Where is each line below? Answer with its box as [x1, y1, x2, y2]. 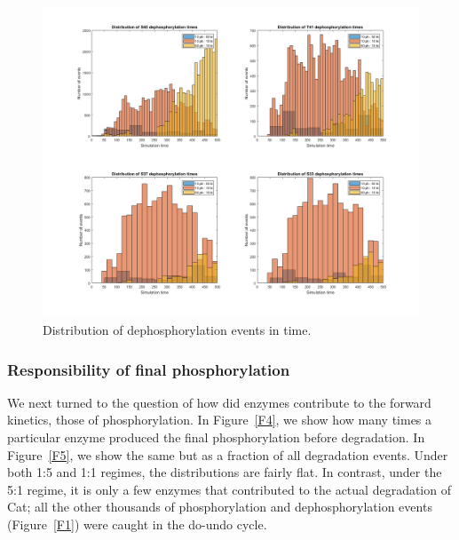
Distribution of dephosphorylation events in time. [43, 321, 312, 339]
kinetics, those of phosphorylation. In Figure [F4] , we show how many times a [7, 410, 432, 429]
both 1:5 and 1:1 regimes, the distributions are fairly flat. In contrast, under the [7, 463, 442, 481]
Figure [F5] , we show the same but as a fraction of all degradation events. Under [7, 445, 448, 464]
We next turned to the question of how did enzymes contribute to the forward [7, 393, 431, 411]
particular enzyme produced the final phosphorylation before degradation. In [7, 428, 425, 447]
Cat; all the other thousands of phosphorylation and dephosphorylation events [7, 497, 432, 516]
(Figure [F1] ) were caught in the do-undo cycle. [7, 515, 267, 534]
